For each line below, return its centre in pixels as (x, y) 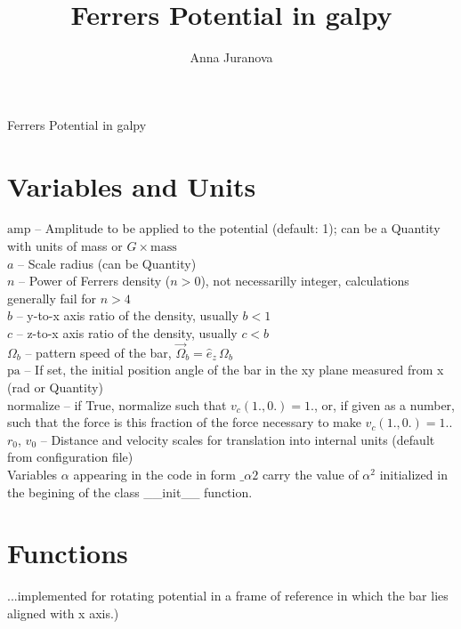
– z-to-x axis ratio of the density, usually (127, 333)
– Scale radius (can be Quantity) (107, 263)
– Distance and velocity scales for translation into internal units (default (238, 439)
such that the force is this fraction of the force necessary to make (184, 422)
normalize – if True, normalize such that (117, 404)
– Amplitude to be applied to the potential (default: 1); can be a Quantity (238, 228)
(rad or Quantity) (55, 387)
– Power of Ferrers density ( (95, 281)
